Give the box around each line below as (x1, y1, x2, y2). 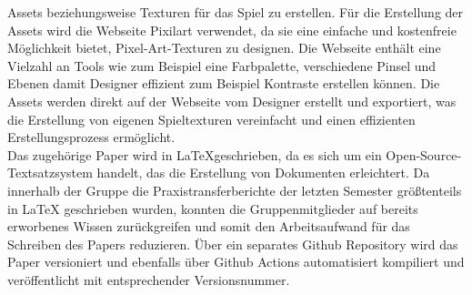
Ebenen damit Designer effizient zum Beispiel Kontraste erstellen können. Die (7, 74, 440, 93)
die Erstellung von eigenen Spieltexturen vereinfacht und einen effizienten (7, 109, 416, 128)
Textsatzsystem (7, 163, 93, 182)
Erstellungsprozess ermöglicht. (7, 127, 176, 147)
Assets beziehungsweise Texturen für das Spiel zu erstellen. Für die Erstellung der (7, 3, 464, 21)
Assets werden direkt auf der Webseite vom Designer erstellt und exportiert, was (7, 91, 457, 110)
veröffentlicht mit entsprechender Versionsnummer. (7, 270, 290, 289)
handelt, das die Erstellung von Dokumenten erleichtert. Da (96, 163, 430, 182)
